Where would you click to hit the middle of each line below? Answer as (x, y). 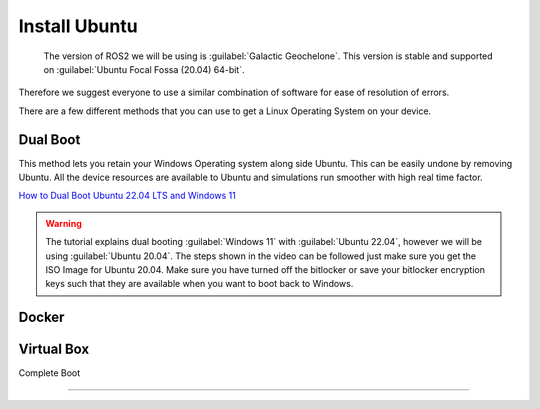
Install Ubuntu (78, 26)
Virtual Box (54, 349)
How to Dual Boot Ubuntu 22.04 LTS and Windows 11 (127, 196)
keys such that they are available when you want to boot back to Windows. (199, 284)
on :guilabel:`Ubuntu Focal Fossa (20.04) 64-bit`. (144, 69)
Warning (63, 223)
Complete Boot (49, 373)
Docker (41, 317)
